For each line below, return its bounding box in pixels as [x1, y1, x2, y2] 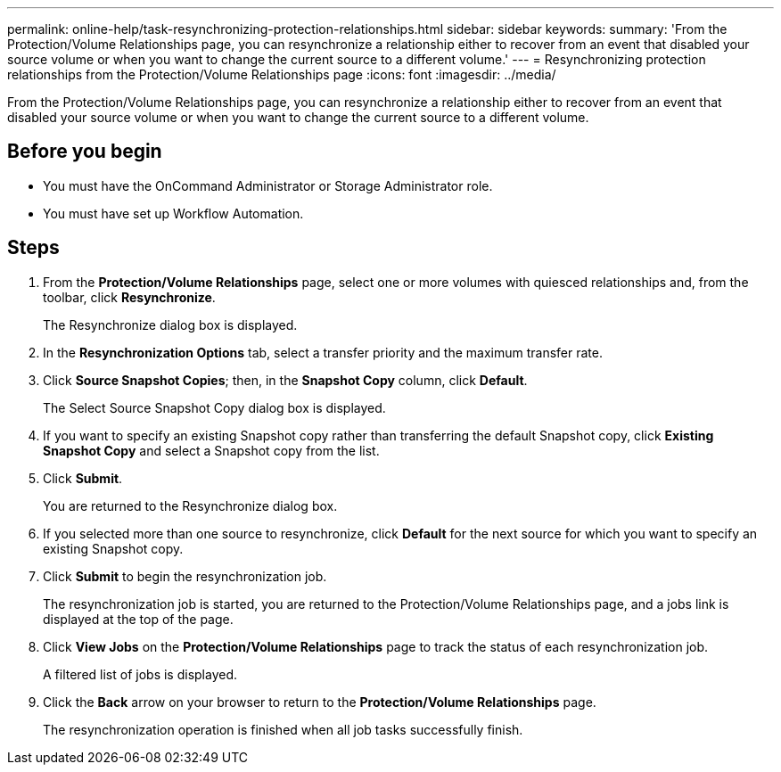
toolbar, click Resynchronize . [43, 289, 216, 305]
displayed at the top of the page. [43, 611, 234, 627]
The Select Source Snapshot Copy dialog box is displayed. [43, 399, 386, 415]
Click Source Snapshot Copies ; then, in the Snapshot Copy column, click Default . [43, 372, 528, 388]
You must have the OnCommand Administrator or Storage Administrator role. [43, 177, 493, 193]
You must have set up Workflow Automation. [43, 205, 304, 221]
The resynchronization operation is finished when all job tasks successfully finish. [43, 721, 523, 737]
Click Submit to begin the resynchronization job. [43, 568, 327, 584]
